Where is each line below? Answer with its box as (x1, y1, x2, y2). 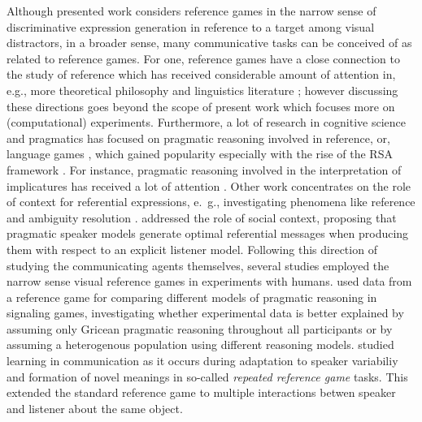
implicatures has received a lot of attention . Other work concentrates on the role (7, 177, 411, 194)
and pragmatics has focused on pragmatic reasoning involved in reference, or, (7, 129, 390, 146)
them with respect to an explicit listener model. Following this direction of (7, 240, 377, 257)
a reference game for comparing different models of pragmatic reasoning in (7, 288, 377, 305)
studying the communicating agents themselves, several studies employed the (7, 256, 389, 273)
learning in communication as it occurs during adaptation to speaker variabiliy (7, 352, 398, 369)
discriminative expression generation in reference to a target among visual (7, 18, 375, 35)
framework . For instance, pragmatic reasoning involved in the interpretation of (7, 161, 402, 178)
